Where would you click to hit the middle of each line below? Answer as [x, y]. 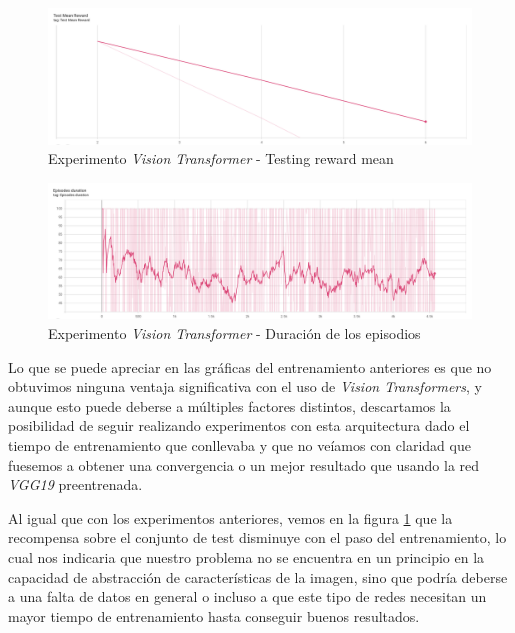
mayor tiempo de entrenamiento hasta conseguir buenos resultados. [214, 615]
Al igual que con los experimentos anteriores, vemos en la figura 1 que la [230, 517]
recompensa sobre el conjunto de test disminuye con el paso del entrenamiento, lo [257, 537]
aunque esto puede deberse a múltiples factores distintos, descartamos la [229, 405]
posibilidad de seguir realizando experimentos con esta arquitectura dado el [239, 425]
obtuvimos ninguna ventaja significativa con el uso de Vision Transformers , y [245, 386]
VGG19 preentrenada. [75, 484]
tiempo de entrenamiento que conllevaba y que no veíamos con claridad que [239, 445]
